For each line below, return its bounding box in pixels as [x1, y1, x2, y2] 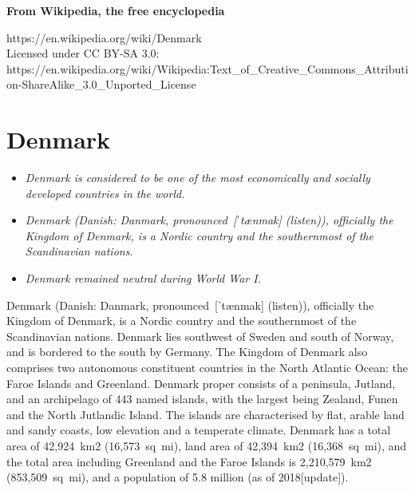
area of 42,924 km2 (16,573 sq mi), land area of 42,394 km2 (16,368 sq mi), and [6, 438, 407, 453]
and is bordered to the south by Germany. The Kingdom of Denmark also [6, 343, 368, 360]
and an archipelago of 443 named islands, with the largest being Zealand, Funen [6, 390, 398, 407]
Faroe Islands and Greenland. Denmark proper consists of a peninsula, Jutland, [6, 374, 396, 391]
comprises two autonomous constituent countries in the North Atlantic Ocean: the [6, 359, 408, 376]
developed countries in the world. [25, 184, 185, 201]
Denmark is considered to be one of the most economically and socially [25, 169, 370, 186]
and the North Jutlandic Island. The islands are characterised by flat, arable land [6, 406, 405, 422]
